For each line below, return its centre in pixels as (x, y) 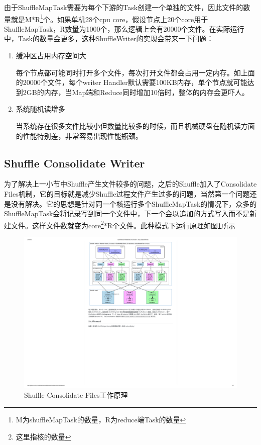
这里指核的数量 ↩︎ (43, 436)
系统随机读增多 (40, 109)
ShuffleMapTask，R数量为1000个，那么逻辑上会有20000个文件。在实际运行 (124, 28)
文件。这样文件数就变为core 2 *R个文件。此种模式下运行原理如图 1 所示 (123, 224)
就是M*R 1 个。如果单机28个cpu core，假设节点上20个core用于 (109, 18)
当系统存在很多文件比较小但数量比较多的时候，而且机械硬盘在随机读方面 (135, 126)
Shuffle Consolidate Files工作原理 (76, 395)
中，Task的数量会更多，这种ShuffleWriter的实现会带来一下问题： (109, 38)
